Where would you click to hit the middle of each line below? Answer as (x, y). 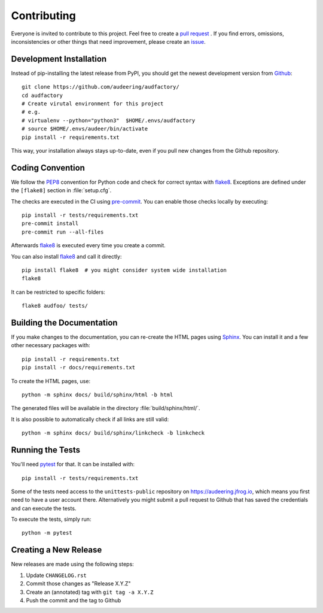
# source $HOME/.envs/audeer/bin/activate (85, 129)
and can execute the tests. (44, 508)
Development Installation (59, 59)
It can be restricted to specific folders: (58, 292)
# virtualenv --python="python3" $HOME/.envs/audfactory (109, 120)
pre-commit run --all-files (63, 232)
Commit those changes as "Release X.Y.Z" (78, 584)
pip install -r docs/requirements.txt (79, 368)
